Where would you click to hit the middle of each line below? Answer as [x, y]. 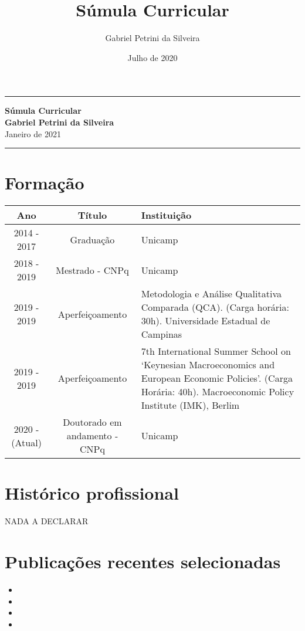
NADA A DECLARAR [47, 521]
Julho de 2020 [152, 57]
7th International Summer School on [216, 351]
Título [92, 215]
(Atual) [26, 442]
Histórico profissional [92, 493]
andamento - [92, 436]
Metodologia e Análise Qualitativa [211, 294]
